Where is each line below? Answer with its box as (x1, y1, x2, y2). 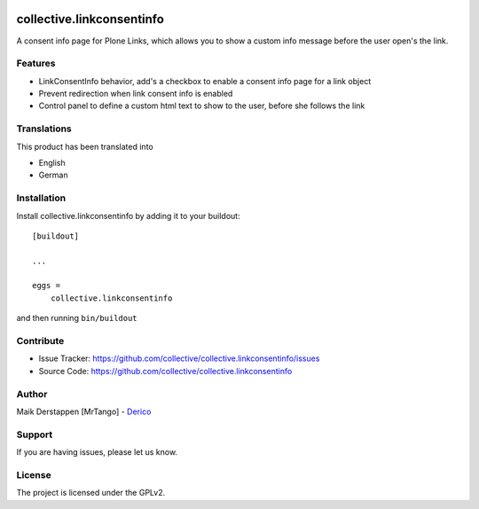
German (38, 169, 68, 181)
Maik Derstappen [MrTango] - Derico (16, 406, 152, 417)
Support (16, 428, 53, 441)
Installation (16, 192, 67, 204)
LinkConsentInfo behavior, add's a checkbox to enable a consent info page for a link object (38, 75, 372, 86)
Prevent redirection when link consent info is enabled (38, 89, 233, 99)
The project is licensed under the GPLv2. (16, 488, 166, 498)
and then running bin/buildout (16, 313, 137, 324)
